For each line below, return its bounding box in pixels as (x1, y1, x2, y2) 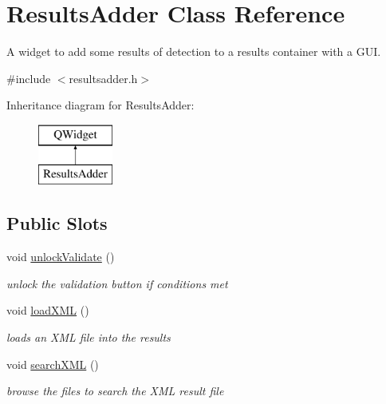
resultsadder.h (69, 69, 138, 86)
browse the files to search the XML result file (6, 382, 224, 399)
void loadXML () (6, 302, 89, 319)
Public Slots (6, 211, 108, 236)
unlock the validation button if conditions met (6, 275, 228, 291)
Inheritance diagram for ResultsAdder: (6, 97, 195, 113)
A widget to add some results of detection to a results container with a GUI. (6, 43, 381, 60)
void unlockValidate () (6, 248, 115, 265)
